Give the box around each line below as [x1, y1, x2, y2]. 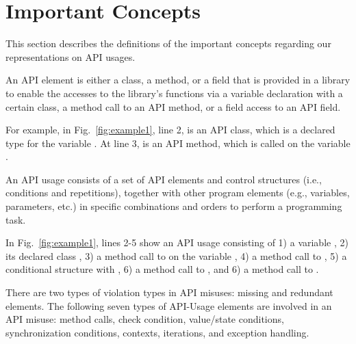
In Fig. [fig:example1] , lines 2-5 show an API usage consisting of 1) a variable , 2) [5, 235, 348, 250]
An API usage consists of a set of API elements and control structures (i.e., [5, 172, 322, 186]
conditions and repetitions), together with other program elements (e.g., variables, [5, 185, 350, 200]
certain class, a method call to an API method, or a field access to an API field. [5, 99, 341, 114]
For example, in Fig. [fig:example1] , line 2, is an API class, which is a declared [5, 122, 335, 137]
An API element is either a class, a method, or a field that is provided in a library [5, 72, 351, 87]
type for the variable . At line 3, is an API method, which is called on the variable [5, 135, 351, 150]
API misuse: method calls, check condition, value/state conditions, [5, 312, 284, 326]
